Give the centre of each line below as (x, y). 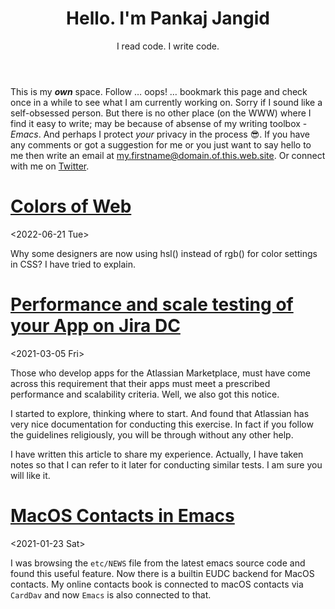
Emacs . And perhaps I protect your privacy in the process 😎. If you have (160, 134)
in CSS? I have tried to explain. (73, 264)
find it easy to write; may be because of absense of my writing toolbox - (159, 123)
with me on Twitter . (50, 166)
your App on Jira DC (95, 326)
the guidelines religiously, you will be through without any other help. (152, 434)
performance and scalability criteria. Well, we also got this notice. (145, 394)
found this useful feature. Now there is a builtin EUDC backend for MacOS (162, 573)
